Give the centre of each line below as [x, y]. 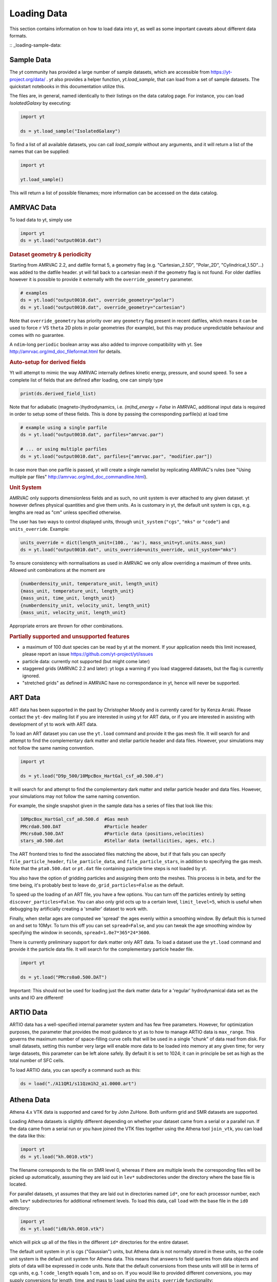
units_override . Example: [39, 529]
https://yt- [221, 72]
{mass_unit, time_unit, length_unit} [68, 598]
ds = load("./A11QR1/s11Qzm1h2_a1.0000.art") [78, 1084]
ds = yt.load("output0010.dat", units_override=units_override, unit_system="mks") [128, 550]
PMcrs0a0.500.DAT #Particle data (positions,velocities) [112, 834]
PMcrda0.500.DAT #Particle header [84, 826]
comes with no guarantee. [37, 335]
